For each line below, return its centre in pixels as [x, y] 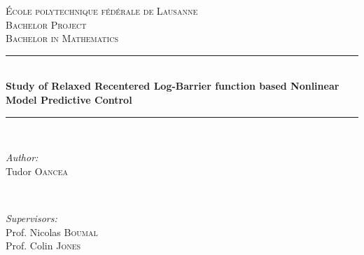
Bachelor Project [46, 24]
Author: [22, 157]
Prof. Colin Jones [43, 246]
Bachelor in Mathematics [62, 38]
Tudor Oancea [37, 171]
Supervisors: [31, 218]
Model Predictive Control [69, 99]
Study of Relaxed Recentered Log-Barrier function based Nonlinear [173, 86]
